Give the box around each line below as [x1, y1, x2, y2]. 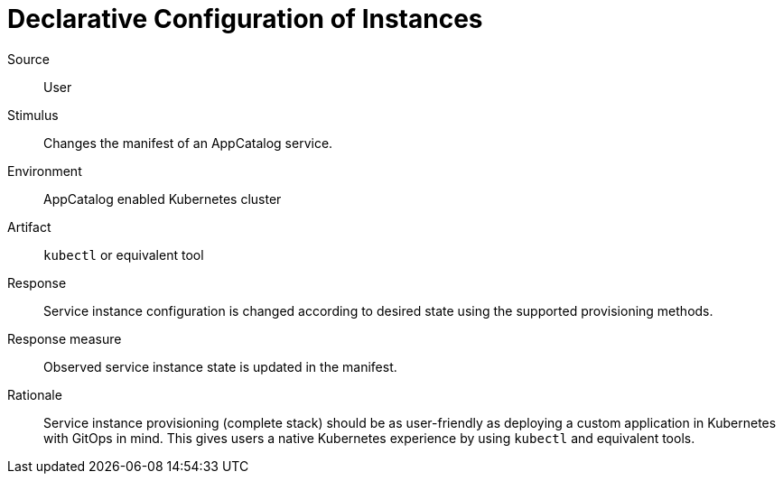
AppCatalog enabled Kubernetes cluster [43, 190, 282, 207]
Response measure [7, 330, 122, 347]
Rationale [7, 386, 62, 402]
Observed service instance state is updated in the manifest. [43, 358, 397, 375]
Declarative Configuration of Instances [7, 4, 483, 34]
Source [7, 51, 50, 67]
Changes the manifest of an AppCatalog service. [43, 134, 333, 151]
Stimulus [7, 106, 59, 123]
